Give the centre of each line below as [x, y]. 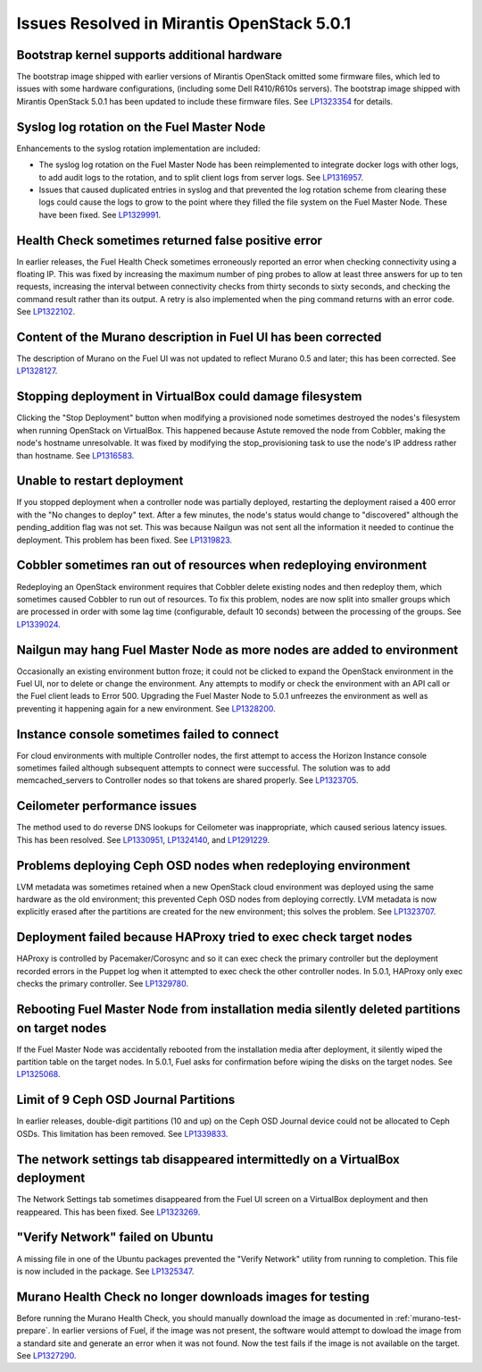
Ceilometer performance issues [107, 806]
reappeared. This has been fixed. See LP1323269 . [108, 1212]
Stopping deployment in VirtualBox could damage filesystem [189, 396]
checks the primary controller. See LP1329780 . [103, 984]
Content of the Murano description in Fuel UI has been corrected [199, 337]
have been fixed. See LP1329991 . [100, 215]
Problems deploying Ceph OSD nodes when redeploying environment [213, 866]
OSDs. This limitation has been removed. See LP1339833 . [122, 1133]
